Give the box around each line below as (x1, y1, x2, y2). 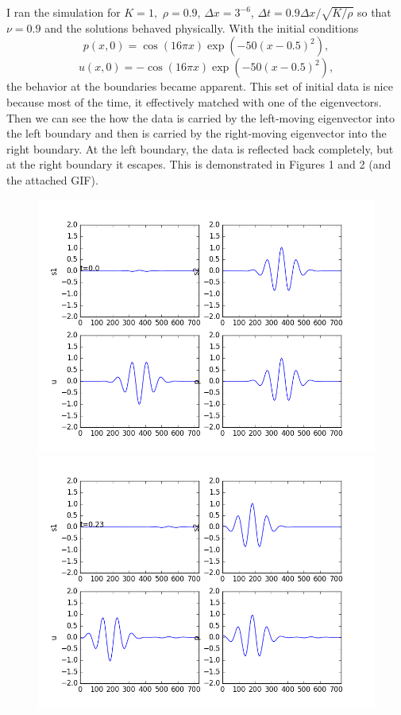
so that (357, 4, 391, 20)
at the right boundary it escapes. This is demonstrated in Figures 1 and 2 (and (6, 156, 391, 173)
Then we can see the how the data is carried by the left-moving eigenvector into (6, 109, 395, 126)
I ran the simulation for (6, 4, 121, 20)
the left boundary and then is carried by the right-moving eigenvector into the (6, 125, 387, 142)
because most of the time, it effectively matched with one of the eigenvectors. (6, 93, 382, 110)
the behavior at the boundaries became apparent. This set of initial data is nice (6, 78, 393, 95)
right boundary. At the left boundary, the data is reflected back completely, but (6, 140, 394, 157)
